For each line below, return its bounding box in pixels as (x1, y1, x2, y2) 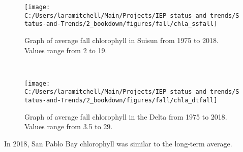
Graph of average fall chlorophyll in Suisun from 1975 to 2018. (24, 34, 219, 45)
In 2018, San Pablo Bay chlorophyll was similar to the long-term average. (4, 138, 232, 148)
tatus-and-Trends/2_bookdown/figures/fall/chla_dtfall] (24, 97, 218, 104)
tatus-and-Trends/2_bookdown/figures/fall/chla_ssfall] (24, 20, 218, 28)
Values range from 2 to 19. (24, 45, 107, 55)
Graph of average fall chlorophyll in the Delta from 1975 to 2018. (24, 111, 227, 122)
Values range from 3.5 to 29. (24, 121, 113, 132)
